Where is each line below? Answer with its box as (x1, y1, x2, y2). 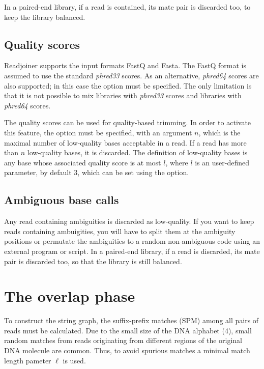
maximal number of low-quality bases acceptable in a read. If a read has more (4, 137, 247, 148)
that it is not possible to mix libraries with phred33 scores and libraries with (4, 90, 242, 101)
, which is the (198, 127, 241, 137)
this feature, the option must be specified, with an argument (4, 127, 192, 137)
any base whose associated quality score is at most (4, 157, 161, 167)
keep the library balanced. (4, 11, 85, 22)
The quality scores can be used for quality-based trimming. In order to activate (4, 117, 251, 128)
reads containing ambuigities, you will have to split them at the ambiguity (4, 225, 236, 236)
